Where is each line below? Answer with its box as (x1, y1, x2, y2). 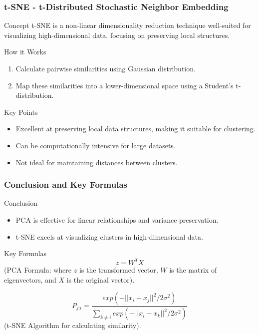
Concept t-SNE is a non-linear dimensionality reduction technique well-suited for (4, 20, 251, 30)
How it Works (4, 46, 46, 57)
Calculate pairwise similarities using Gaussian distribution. (15, 63, 196, 73)
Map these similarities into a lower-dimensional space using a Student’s (15, 80, 234, 90)
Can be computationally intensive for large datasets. (15, 140, 176, 150)
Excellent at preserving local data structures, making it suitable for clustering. (15, 123, 256, 134)
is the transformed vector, (79, 265, 158, 275)
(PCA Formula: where (4, 265, 72, 275)
